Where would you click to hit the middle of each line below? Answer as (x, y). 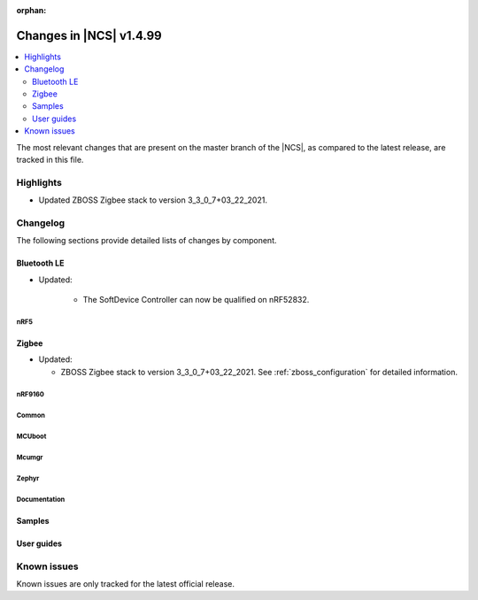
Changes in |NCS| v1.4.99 (89, 35)
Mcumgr (30, 457)
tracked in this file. (50, 160)
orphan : (31, 10)
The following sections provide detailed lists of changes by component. (147, 241)
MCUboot (31, 436)
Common (31, 415)
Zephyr (28, 478)
